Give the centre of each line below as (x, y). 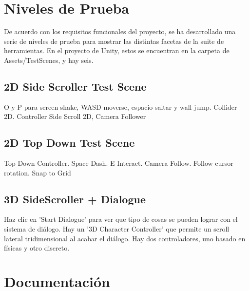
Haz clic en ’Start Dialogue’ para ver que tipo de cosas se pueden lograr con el (121, 219)
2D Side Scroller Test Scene (75, 86)
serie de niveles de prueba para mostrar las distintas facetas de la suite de (114, 41)
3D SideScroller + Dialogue (75, 199)
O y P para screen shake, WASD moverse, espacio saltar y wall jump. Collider (121, 107)
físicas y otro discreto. (37, 248)
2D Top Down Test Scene (69, 143)
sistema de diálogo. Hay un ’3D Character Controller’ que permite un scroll (117, 229)
